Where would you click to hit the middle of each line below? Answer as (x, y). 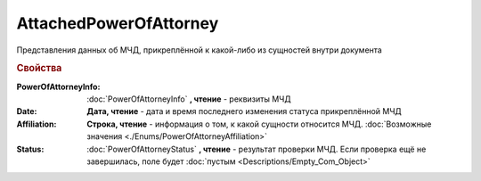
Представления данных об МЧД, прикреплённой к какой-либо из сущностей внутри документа (199, 50)
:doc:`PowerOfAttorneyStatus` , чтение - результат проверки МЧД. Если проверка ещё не (257, 149)
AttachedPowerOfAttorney (118, 23)
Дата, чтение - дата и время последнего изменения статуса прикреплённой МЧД (244, 111)
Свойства (39, 69)
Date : (27, 111)
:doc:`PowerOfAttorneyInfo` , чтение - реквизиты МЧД (189, 99)
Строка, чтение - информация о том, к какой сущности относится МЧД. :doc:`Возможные (259, 124)
